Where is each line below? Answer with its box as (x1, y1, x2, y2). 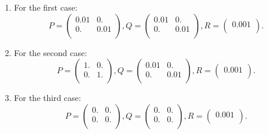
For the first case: (14, 1, 78, 13)
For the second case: (14, 46, 88, 58)
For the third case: (14, 91, 81, 104)
